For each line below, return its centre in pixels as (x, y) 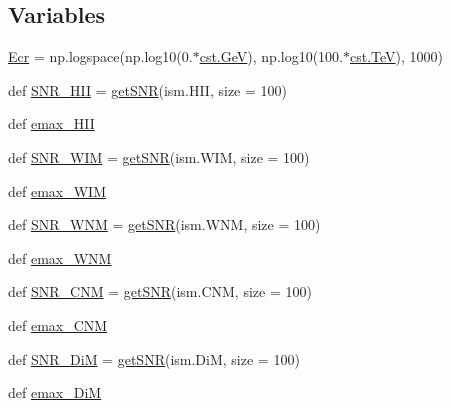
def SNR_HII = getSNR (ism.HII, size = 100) (147, 89)
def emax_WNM (60, 257)
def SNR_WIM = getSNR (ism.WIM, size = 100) (159, 156)
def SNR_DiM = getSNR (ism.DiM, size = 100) (154, 358)
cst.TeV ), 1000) (397, 56)
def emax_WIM (57, 190)
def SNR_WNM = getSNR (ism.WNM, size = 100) (164, 224)
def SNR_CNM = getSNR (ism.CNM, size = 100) (160, 291)
